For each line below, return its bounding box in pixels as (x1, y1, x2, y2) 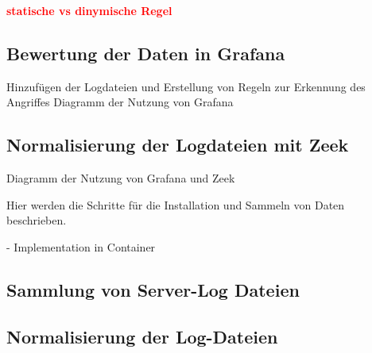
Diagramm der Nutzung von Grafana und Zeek (6, 170, 235, 186)
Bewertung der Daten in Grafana (6, 40, 285, 65)
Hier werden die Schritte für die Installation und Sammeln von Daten (6, 196, 345, 213)
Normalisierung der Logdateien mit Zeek (6, 132, 349, 157)
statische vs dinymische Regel (6, 2, 172, 18)
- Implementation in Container (6, 238, 156, 255)
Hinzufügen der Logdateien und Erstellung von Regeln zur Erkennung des (6, 78, 366, 94)
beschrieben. (6, 212, 67, 228)
